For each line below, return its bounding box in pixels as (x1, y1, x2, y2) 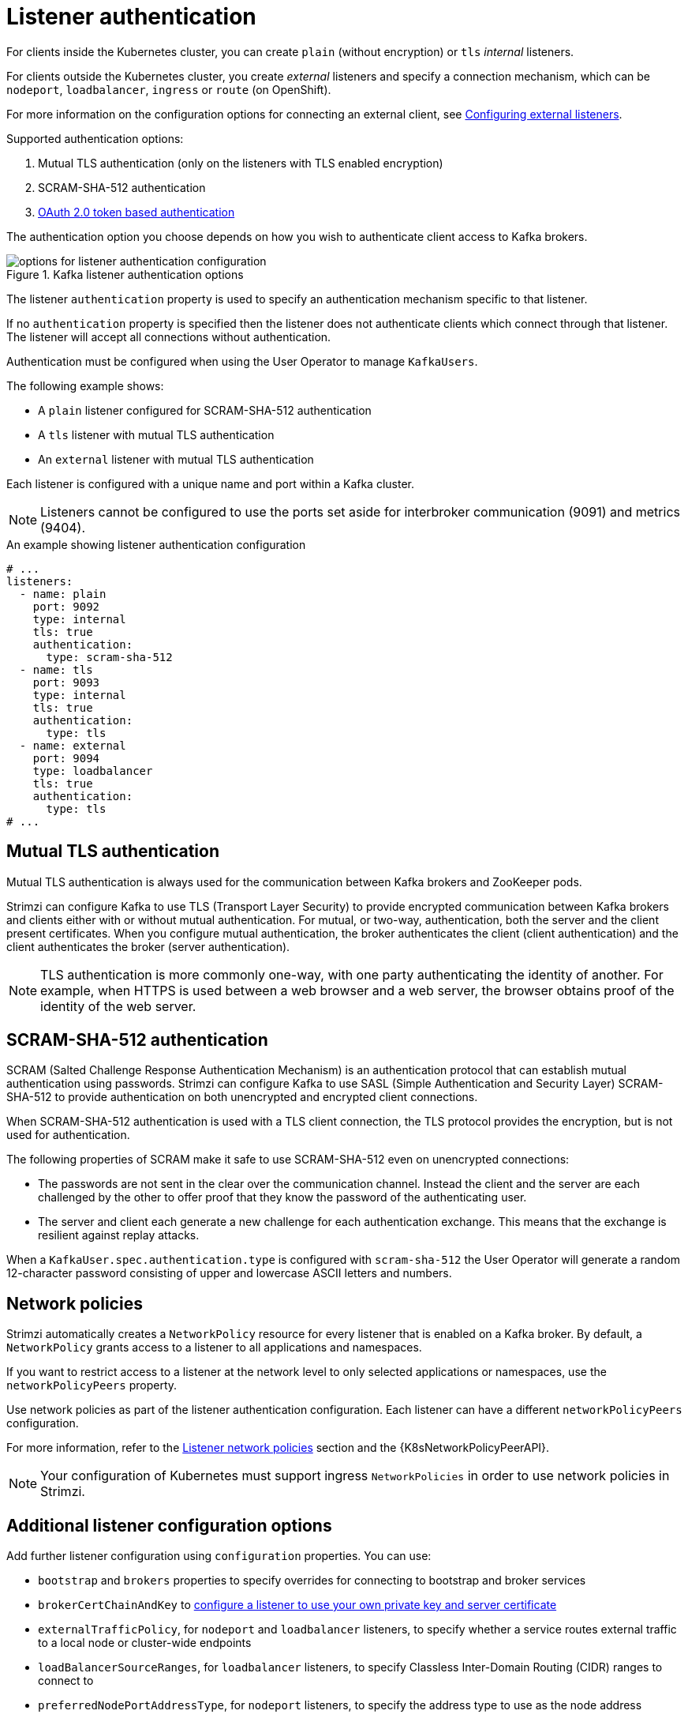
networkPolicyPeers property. (6, 1378, 178, 1393)
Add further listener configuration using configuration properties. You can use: (6, 1549, 432, 1563)
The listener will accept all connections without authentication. (6, 329, 331, 344)
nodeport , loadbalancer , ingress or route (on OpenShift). (6, 82, 331, 96)
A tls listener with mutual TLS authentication (38, 427, 275, 442)
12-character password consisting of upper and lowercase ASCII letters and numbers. (6, 1266, 452, 1280)
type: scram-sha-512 (46, 650, 173, 664)
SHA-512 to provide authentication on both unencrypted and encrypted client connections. (6, 1090, 478, 1104)
